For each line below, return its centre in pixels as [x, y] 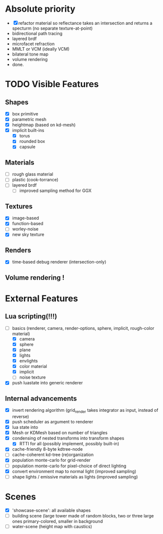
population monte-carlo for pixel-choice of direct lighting [69, 466]
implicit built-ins [28, 131]
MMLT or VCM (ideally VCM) [41, 49]
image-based [26, 218]
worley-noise [25, 229]
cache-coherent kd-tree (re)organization [53, 455]
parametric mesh [29, 119]
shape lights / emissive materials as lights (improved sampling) [75, 477]
